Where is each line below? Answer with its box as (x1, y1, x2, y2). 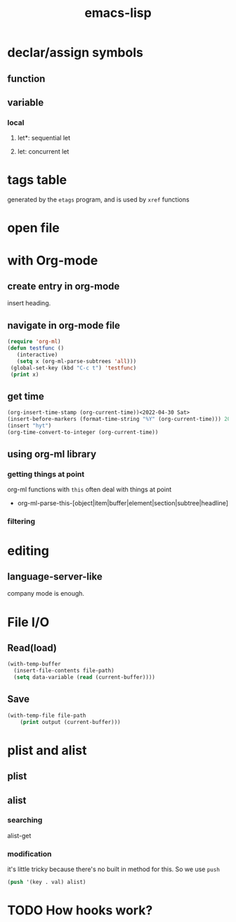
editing (7, 543, 49, 558)
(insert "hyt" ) (7, 422, 52, 429)
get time (7, 390, 44, 402)
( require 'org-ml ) (7, 338, 61, 345)
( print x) (10, 371, 39, 378)
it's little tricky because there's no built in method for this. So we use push (7, 865, 220, 873)
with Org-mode (7, 252, 98, 269)
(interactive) (16, 351, 58, 358)
